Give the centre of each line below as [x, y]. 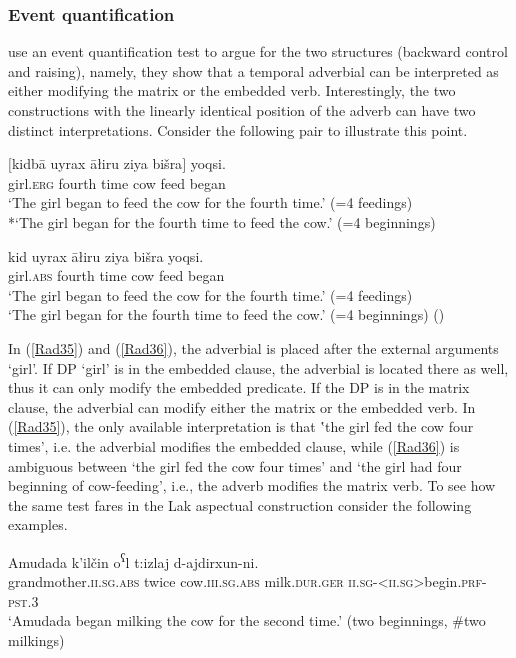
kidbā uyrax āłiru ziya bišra [97, 163]
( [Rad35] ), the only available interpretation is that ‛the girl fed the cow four [241, 426]
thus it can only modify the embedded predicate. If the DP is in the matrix [239, 387]
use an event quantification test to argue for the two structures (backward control [258, 51]
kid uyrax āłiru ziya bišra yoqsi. [106, 255]
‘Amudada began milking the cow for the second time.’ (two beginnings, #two [247, 620]
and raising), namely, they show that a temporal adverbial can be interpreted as [253, 70]
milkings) [36, 639]
